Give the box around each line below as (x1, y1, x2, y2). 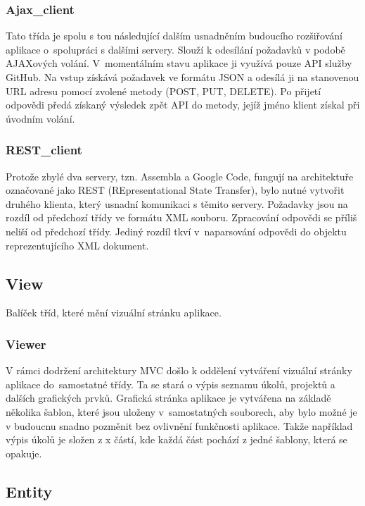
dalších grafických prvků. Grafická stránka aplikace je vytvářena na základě (6, 390, 331, 405)
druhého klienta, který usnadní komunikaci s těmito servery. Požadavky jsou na (6, 196, 348, 211)
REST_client (6, 141, 82, 159)
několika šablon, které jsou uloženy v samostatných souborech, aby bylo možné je (6, 404, 357, 419)
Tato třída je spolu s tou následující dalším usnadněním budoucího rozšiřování (6, 28, 342, 43)
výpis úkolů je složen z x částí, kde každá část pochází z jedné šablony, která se (6, 432, 347, 447)
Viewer (6, 335, 46, 352)
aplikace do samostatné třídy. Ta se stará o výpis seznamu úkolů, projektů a (6, 376, 335, 391)
